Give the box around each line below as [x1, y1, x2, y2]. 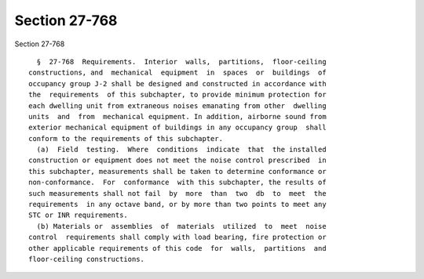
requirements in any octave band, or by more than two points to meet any [28, 200, 327, 209]
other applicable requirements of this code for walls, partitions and [28, 244, 327, 252]
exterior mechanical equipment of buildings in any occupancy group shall [28, 123, 327, 132]
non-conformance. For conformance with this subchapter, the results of [28, 178, 327, 187]
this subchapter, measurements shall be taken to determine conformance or [28, 167, 327, 176]
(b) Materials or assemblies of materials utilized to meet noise [36, 222, 327, 230]
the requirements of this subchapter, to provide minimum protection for [28, 90, 327, 100]
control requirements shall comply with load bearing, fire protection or [28, 233, 327, 242]
